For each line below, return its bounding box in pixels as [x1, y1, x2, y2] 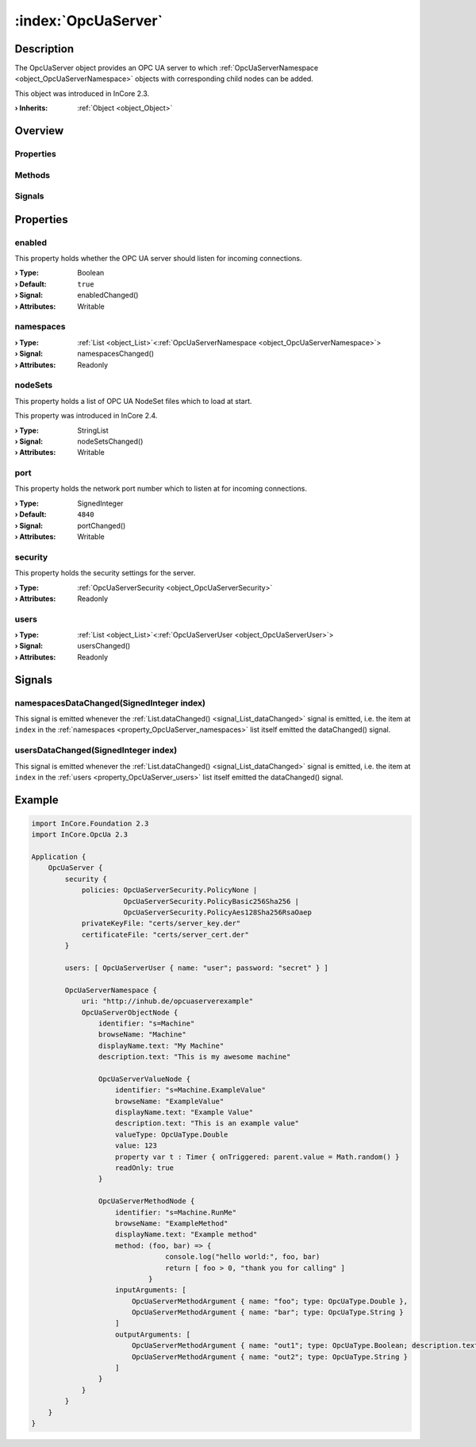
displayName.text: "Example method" [115, 1230, 258, 1239]
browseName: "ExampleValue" [115, 1096, 225, 1106]
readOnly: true [115, 1164, 175, 1172]
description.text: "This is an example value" [115, 1119, 300, 1128]
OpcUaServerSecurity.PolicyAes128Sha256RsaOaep [123, 908, 313, 917]
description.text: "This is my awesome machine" [98, 1053, 291, 1061]
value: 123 [115, 1141, 158, 1150]
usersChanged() [77, 641, 131, 651]
